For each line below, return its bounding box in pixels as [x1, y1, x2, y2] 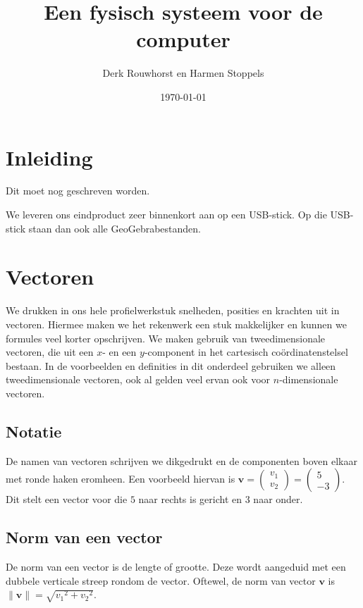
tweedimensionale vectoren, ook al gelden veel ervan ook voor [6, 372, 271, 387]
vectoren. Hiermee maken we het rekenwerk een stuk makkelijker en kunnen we [6, 316, 347, 331]
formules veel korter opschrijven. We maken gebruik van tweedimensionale [6, 330, 326, 345]
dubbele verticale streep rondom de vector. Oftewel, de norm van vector [6, 573, 316, 588]
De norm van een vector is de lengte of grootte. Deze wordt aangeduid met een [6, 559, 346, 574]
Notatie [6, 420, 62, 442]
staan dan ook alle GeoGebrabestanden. [28, 221, 201, 235]
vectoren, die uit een [6, 345, 94, 359]
